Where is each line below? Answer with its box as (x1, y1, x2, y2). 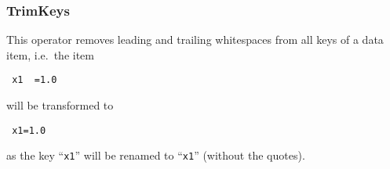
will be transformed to (6, 97, 114, 113)
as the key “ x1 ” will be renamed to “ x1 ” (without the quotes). (6, 147, 305, 164)
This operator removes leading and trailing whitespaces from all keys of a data (6, 31, 384, 48)
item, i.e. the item (6, 46, 94, 63)
